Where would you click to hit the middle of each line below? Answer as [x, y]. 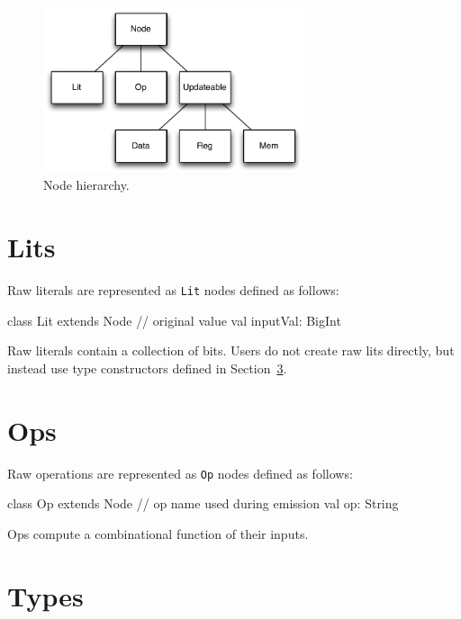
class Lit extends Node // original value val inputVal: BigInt [174, 320]
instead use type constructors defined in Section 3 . [147, 368]
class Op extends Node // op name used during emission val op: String [203, 503]
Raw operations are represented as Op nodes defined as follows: [180, 473]
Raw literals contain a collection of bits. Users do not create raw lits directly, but [231, 350]
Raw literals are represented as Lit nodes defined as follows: [173, 289]
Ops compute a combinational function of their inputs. [158, 533]
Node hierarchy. [86, 185]
